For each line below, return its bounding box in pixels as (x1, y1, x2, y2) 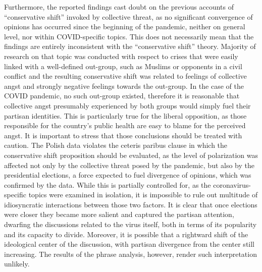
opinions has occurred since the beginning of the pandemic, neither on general (4, 21, 245, 32)
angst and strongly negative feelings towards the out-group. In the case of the (4, 80, 244, 91)
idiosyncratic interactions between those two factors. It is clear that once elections (4, 199, 257, 209)
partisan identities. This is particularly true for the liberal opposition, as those (4, 110, 247, 121)
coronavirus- (213, 179, 251, 190)
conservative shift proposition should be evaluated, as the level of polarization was (4, 149, 258, 160)
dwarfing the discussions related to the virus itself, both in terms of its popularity (4, 219, 257, 230)
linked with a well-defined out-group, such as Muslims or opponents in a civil (4, 61, 242, 71)
